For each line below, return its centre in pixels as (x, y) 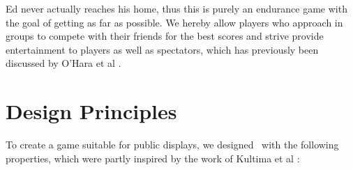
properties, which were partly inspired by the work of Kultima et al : (153, 158)
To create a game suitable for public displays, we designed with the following (172, 145)
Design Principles (91, 111)
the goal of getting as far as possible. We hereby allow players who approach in (174, 22)
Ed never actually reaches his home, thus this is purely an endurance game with (176, 8)
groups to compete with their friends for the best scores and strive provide (165, 36)
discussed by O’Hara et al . (63, 63)
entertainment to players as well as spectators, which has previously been (162, 49)
